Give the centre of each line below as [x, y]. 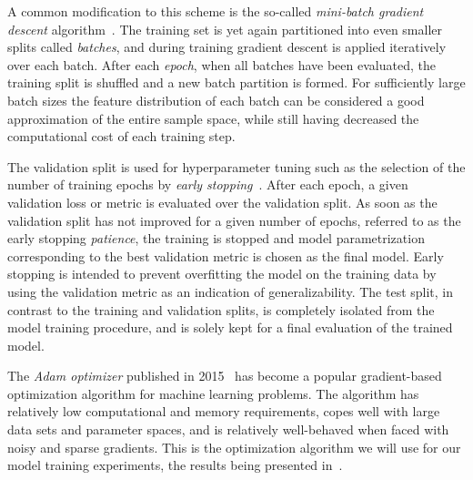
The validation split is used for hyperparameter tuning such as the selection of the [236, 166]
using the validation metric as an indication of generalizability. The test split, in [231, 291]
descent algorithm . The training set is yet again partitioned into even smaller [225, 29]
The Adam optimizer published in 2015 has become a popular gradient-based [225, 376]
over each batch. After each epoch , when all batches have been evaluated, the [221, 64]
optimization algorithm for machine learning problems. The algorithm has [213, 393]
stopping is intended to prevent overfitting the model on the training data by [222, 274]
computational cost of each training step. [121, 136]
